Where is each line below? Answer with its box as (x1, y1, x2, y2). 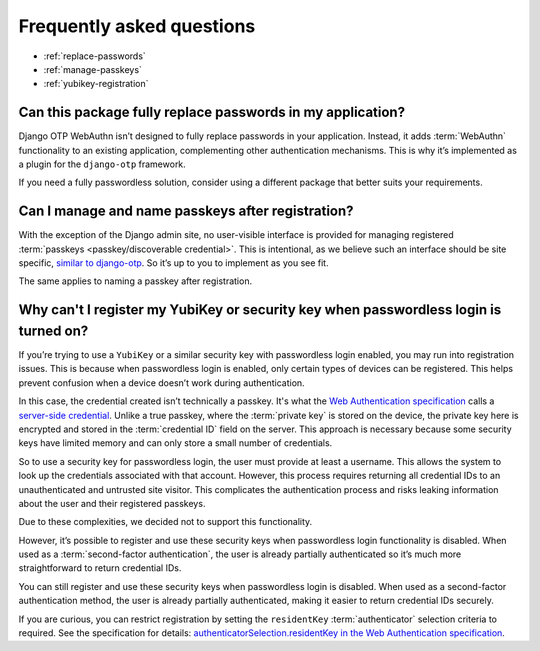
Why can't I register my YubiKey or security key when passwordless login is (18, 301, 502, 319)
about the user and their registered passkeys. (18, 497, 206, 509)
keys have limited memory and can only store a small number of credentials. (18, 437, 333, 449)
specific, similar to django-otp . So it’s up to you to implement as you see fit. (18, 257, 329, 269)
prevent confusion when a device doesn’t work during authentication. (18, 376, 305, 389)
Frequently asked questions (18, 15, 256, 37)
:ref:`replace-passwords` (43, 50, 147, 62)
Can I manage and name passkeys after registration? (18, 203, 354, 220)
